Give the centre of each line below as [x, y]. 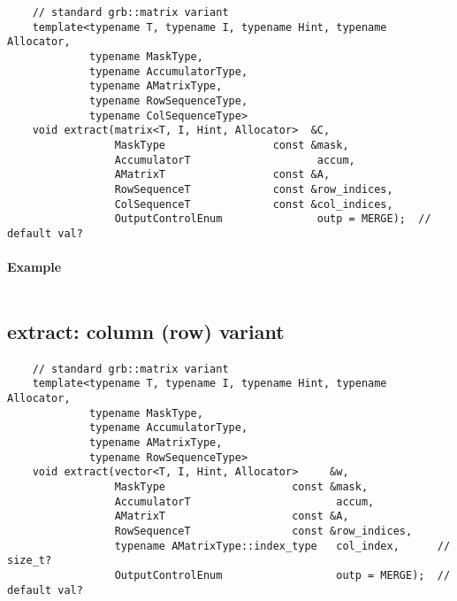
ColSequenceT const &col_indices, [254, 204]
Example [34, 267]
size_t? [30, 561]
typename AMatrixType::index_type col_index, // [282, 546]
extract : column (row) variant [146, 331]
